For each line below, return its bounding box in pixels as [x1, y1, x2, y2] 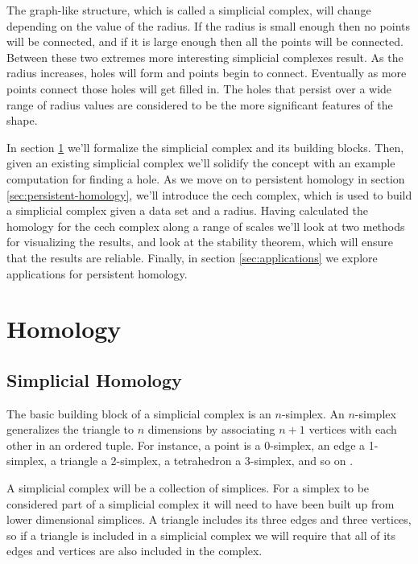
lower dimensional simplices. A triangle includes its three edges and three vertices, [6, 511, 412, 528]
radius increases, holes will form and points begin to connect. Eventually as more [6, 64, 407, 81]
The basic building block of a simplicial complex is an [6, 405, 271, 422]
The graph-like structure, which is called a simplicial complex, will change [6, 2, 371, 18]
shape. [6, 112, 38, 129]
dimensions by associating [147, 421, 275, 438]
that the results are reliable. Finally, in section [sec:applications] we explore [6, 249, 378, 266]
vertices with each [308, 421, 397, 438]
